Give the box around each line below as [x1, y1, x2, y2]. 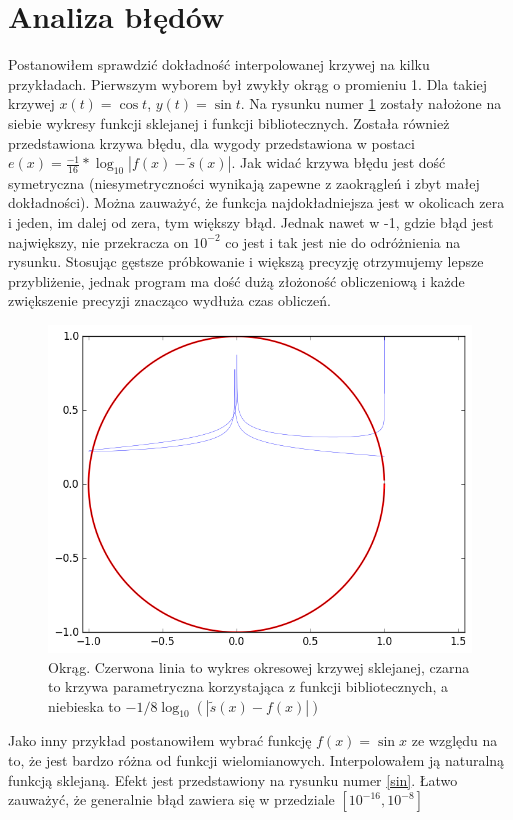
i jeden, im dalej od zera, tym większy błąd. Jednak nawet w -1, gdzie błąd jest [8, 212, 494, 233]
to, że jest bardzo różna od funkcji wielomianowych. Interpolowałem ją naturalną [8, 750, 505, 771]
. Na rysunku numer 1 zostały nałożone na [240, 93, 502, 114]
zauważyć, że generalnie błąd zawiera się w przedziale [8, 789, 335, 810]
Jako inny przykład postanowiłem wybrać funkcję [8, 730, 312, 751]
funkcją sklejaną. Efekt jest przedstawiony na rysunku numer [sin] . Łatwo [8, 769, 458, 790]
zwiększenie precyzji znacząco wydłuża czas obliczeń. [8, 290, 331, 311]
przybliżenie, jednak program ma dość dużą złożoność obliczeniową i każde [8, 270, 465, 291]
